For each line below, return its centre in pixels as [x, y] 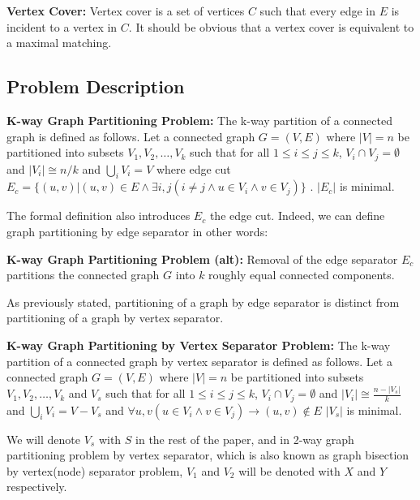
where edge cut [193, 168]
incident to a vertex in [62, 26]
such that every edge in [318, 11]
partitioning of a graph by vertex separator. [115, 318]
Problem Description [96, 86]
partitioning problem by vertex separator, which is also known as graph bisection [208, 455]
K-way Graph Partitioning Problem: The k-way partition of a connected [199, 120]
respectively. [37, 487]
